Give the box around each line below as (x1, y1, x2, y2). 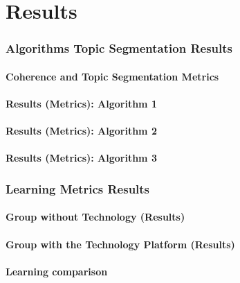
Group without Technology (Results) (6, 209, 185, 224)
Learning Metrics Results (6, 180, 150, 197)
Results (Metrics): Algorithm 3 (6, 151, 157, 165)
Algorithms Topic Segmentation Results (6, 40, 232, 57)
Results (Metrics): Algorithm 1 (6, 96, 157, 110)
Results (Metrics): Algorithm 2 (6, 123, 157, 138)
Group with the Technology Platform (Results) (6, 237, 235, 251)
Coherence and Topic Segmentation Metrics (6, 69, 219, 83)
